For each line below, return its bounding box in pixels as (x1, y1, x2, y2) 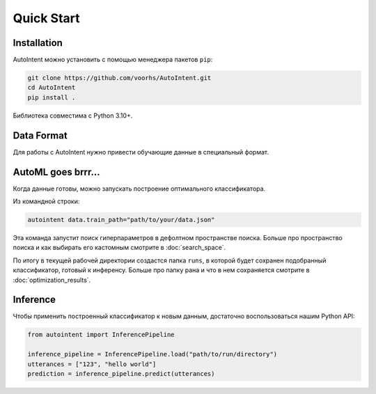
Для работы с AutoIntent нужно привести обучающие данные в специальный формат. (13, 148, 269, 156)
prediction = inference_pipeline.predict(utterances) (27, 370, 215, 377)
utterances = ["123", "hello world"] (27, 360, 157, 368)
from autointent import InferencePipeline (27, 331, 175, 339)
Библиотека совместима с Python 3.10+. (13, 111, 133, 120)
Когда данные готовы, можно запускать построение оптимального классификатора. (13, 184, 266, 193)
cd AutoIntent (27, 84, 76, 92)
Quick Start (13, 10, 80, 26)
